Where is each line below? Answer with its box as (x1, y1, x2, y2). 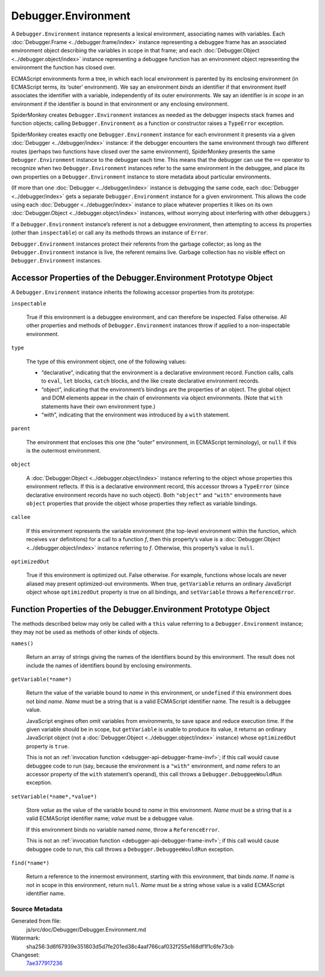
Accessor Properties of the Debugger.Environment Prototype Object (11, 273, 273, 283)
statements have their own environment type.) (41, 403, 156, 410)
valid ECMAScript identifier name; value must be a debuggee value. (26, 815, 194, 822)
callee (11, 514, 31, 521)
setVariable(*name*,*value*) (11, 793, 97, 800)
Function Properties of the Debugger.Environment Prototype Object (11, 604, 270, 614)
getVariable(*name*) (11, 676, 72, 683)
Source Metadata (11, 905, 63, 913)
